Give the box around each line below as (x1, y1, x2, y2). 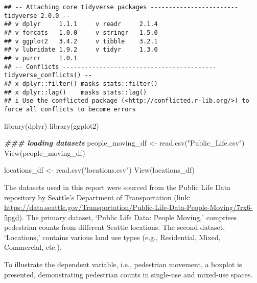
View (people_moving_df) (4, 147, 85, 158)
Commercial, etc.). (4, 242, 62, 252)
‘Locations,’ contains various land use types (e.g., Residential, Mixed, (4, 231, 221, 242)
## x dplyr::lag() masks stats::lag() (4, 88, 147, 96)
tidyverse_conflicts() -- (4, 72, 92, 79)
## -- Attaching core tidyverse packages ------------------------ (4, 4, 239, 11)
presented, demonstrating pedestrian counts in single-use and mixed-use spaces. (4, 269, 253, 279)
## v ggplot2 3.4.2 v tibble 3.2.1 (4, 37, 158, 45)
